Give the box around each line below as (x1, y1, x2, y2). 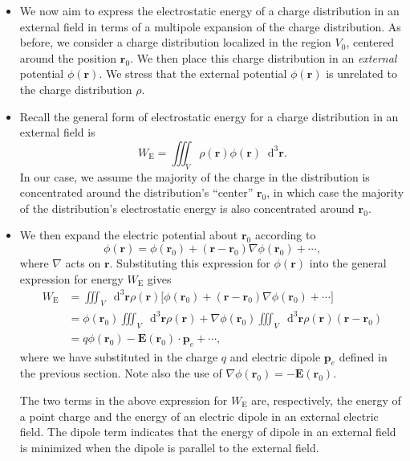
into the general (309, 254, 387, 271)
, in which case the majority (266, 184, 404, 201)
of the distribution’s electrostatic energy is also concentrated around (19, 199, 355, 216)
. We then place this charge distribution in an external (130, 49, 397, 66)
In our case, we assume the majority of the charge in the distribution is (19, 168, 370, 185)
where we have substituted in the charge (19, 348, 218, 365)
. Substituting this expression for (109, 254, 270, 271)
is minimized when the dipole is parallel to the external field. (19, 439, 319, 455)
